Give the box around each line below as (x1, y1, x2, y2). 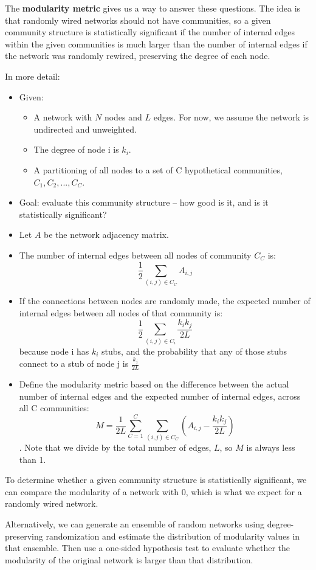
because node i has (19, 344, 89, 357)
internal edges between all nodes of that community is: (19, 306, 223, 319)
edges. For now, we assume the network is (153, 111, 309, 123)
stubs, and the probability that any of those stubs (101, 344, 287, 357)
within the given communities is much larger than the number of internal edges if (5, 37, 307, 50)
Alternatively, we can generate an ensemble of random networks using (5, 517, 264, 530)
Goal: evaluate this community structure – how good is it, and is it (19, 196, 269, 209)
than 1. (19, 453, 46, 465)
